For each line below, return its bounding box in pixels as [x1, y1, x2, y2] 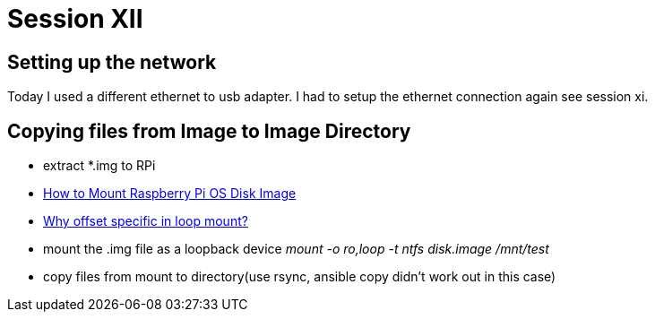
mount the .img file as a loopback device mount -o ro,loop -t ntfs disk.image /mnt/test [43, 241, 549, 257]
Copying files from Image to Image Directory [7, 119, 411, 142]
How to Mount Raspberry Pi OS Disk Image [43, 185, 297, 202]
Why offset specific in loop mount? [43, 213, 248, 229]
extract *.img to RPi [43, 158, 156, 174]
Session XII [7, 4, 143, 34]
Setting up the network [7, 50, 217, 73]
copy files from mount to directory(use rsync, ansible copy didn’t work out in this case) [43, 269, 556, 285]
